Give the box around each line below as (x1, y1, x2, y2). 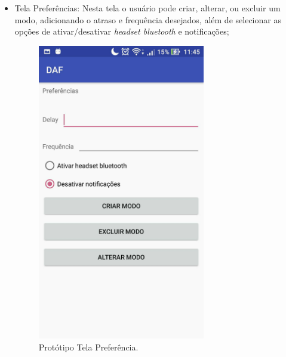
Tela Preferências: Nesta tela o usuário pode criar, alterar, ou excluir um (14, 2, 281, 14)
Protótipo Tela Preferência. (38, 340, 139, 353)
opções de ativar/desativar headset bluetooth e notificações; (14, 25, 229, 38)
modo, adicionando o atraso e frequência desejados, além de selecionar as (14, 13, 281, 26)
